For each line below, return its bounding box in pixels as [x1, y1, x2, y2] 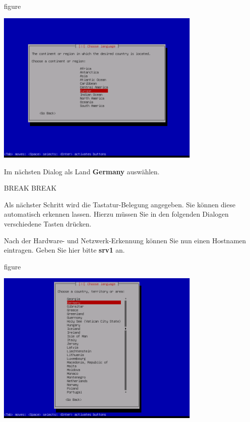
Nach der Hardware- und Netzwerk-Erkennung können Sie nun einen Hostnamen [4, 235, 246, 245]
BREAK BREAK [4, 183, 56, 193]
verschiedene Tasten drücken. [4, 219, 91, 229]
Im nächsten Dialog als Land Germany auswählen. [4, 166, 160, 176]
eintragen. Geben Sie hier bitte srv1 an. [4, 245, 125, 255]
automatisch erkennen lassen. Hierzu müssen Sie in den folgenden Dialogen [4, 209, 229, 219]
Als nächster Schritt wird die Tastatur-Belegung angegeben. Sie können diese [4, 199, 236, 209]
